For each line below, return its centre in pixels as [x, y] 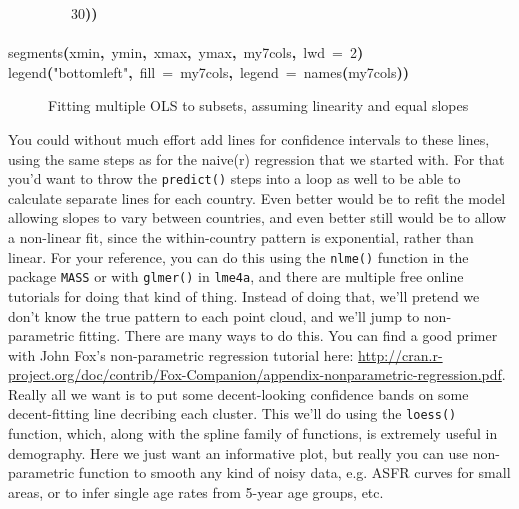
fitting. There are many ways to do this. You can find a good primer [288, 335]
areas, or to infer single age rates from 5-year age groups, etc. [196, 491]
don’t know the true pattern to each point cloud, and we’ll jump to [214, 315]
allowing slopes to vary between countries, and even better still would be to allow [257, 217]
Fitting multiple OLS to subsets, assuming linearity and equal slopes [258, 105]
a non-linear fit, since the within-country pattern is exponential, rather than [241, 237]
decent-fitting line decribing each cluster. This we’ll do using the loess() [232, 413]
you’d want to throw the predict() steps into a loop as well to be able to [234, 178]
